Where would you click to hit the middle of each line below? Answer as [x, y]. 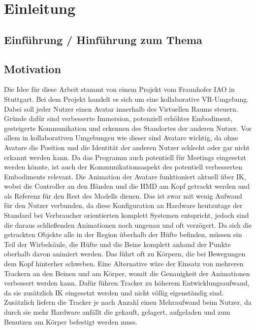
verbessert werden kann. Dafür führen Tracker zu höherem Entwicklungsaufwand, [127, 283]
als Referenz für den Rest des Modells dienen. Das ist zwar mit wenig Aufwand [123, 195]
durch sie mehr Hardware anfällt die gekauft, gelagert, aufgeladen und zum [117, 312]
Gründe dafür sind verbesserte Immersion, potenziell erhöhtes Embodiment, [118, 118]
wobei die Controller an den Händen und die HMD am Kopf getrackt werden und [127, 186]
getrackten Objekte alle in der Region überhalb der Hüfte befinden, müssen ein [123, 234]
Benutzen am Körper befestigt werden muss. [71, 321]
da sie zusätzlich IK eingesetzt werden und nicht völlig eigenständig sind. [114, 292]
